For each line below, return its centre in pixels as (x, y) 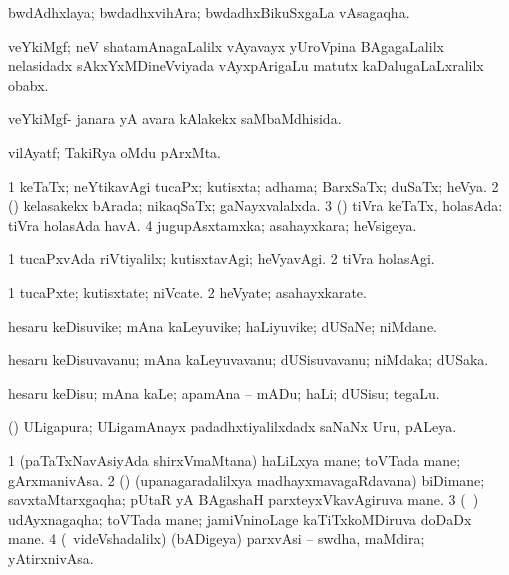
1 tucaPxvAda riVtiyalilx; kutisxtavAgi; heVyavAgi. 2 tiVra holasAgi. (221, 258)
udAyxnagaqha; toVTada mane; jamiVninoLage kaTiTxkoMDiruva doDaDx (240, 518)
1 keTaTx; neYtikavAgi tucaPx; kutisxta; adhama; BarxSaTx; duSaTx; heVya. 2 (253, 185)
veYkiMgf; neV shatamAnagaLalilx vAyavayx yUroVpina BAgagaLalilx (226, 45)
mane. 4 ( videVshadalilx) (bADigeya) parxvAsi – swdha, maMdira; (216, 538)
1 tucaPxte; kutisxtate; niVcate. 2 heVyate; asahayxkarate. (187, 291)
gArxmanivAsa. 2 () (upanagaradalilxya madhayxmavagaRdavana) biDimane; (246, 479)
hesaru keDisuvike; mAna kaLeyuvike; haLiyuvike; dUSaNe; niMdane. (222, 325)
